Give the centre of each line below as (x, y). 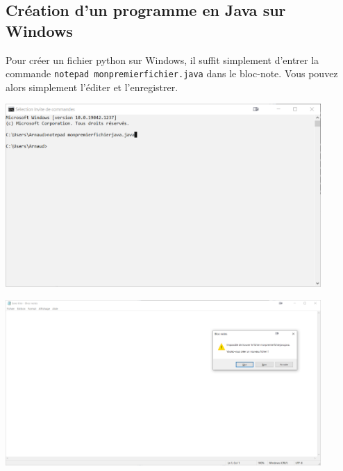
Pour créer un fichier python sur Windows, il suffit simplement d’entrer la (162, 59)
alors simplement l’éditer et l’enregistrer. (92, 87)
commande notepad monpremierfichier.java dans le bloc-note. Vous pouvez (172, 73)
